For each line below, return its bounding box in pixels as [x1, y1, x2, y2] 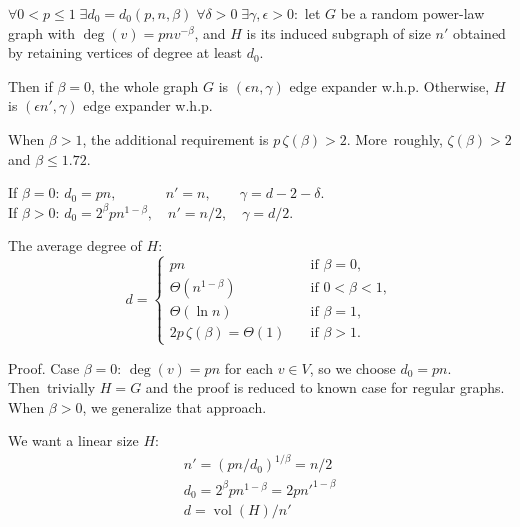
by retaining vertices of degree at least [8, 42, 242, 63]
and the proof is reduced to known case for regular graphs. [145, 377, 505, 398]
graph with [8, 22, 75, 43]
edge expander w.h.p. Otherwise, [289, 75, 490, 96]
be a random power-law [340, 3, 485, 23]
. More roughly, [346, 128, 443, 149]
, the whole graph [91, 75, 199, 96]
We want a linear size [8, 430, 139, 451]
